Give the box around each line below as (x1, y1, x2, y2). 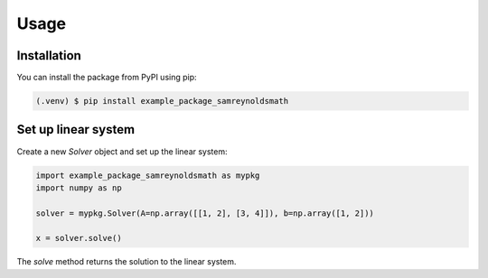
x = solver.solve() (35, 233, 122, 244)
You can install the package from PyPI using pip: (16, 72, 198, 83)
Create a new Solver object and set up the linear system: (16, 145, 228, 157)
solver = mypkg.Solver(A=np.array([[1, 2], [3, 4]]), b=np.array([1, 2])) (35, 208, 375, 218)
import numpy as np (35, 182, 122, 193)
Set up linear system (16, 122, 136, 137)
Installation (16, 48, 81, 63)
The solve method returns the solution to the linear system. (16, 256, 237, 267)
